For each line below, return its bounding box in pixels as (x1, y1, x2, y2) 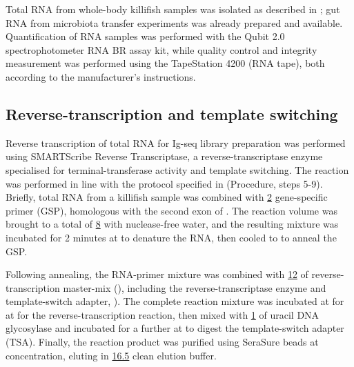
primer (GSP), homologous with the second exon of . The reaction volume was (6, 203, 337, 217)
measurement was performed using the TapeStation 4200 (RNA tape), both (6, 56, 325, 70)
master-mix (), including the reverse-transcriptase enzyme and (63, 280, 326, 295)
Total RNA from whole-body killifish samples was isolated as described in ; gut (6, 2, 340, 16)
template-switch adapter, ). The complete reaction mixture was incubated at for (6, 294, 344, 308)
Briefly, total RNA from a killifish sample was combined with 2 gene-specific (6, 190, 328, 204)
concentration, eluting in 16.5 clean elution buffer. (6, 348, 217, 362)
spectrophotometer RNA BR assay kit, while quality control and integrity (6, 42, 317, 57)
